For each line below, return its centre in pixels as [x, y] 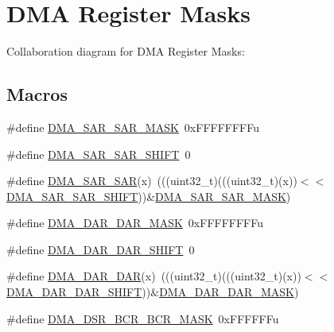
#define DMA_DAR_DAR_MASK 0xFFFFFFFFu [135, 223]
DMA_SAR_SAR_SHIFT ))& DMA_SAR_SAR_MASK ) [149, 196]
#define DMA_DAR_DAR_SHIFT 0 [101, 249]
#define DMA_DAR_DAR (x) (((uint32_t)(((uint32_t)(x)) [154, 276]
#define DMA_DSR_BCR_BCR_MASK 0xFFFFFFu [143, 318]
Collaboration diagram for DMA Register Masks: [126, 51]
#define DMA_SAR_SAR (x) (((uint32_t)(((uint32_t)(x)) [152, 181]
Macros [37, 94]
